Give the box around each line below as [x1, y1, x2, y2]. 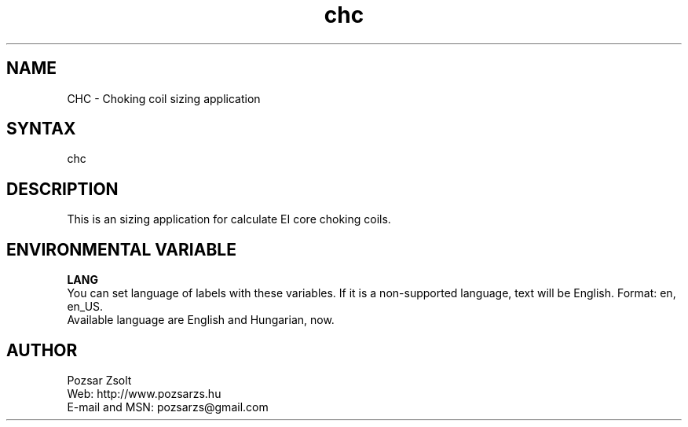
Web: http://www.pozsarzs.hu [67, 386, 221, 400]
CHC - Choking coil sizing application [67, 91, 261, 105]
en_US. [67, 300, 104, 314]
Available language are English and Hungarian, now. [67, 313, 335, 327]
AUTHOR [6, 340, 78, 360]
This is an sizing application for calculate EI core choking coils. [67, 212, 391, 226]
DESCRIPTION [6, 179, 119, 199]
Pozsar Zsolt [67, 373, 132, 387]
